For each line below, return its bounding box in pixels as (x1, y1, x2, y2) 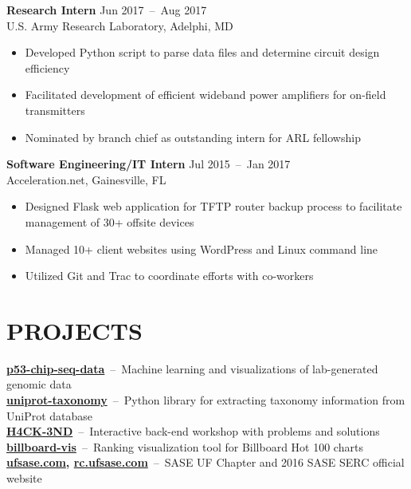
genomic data (6, 376, 72, 392)
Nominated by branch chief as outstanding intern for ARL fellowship (25, 128, 361, 145)
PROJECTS (6, 314, 143, 346)
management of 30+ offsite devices (25, 213, 194, 230)
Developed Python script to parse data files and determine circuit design (25, 44, 380, 61)
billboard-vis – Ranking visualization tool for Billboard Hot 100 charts (6, 438, 363, 455)
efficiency (25, 59, 70, 76)
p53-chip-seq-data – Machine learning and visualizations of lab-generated (6, 360, 378, 377)
